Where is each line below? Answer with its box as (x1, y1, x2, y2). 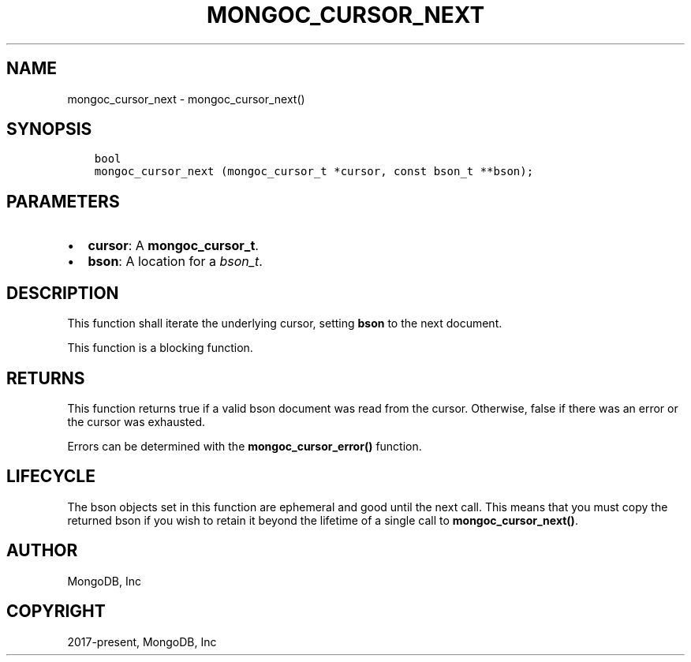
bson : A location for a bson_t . (88, 253, 263, 270)
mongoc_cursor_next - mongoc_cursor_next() (67, 92, 305, 106)
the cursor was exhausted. (67, 414, 206, 428)
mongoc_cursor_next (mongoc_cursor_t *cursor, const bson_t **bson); (94, 165, 534, 178)
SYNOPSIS (6, 119, 92, 140)
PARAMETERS (6, 191, 120, 211)
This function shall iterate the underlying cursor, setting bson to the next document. (67, 316, 502, 331)
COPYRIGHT (6, 601, 106, 622)
